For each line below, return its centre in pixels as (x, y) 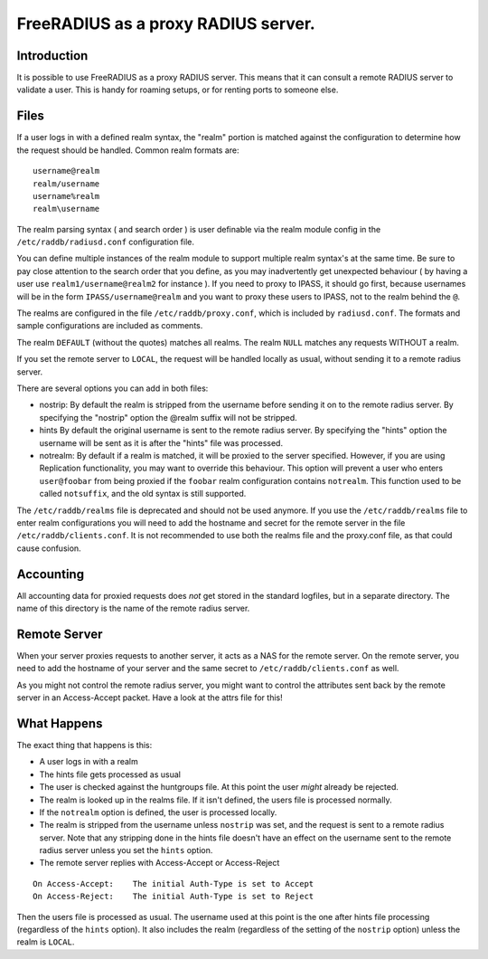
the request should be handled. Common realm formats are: (128, 150)
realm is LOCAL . (46, 942)
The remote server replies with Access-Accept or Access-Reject (160, 863)
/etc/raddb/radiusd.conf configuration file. (105, 242)
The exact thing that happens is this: (84, 745)
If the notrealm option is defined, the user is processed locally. (158, 812)
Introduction (52, 56)
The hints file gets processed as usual (110, 774)
